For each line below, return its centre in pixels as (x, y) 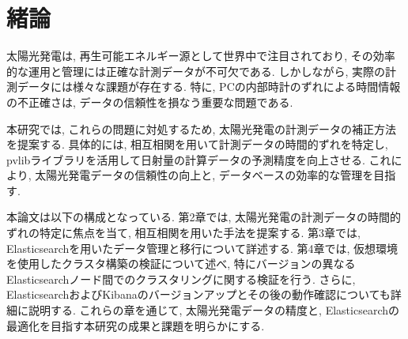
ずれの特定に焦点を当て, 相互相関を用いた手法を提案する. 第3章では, (183, 233)
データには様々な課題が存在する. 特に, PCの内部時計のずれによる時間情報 (209, 87)
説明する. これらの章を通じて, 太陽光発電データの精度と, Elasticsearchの (213, 310)
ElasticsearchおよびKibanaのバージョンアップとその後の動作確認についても (198, 294)
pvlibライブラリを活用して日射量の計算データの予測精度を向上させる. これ (199, 159)
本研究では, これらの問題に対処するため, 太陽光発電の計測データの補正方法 (202, 128)
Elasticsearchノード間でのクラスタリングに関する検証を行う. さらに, (181, 279)
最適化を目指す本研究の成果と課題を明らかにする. (136, 325)
